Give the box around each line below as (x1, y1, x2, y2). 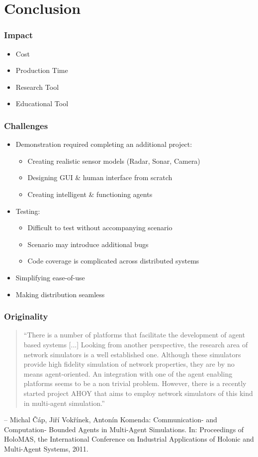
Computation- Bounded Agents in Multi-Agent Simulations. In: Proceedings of (4, 424, 244, 434)
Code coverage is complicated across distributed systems (27, 256, 199, 266)
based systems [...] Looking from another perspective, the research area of (23, 339, 248, 349)
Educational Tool (15, 98, 69, 109)
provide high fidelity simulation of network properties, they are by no (23, 359, 235, 369)
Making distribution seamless (15, 289, 105, 299)
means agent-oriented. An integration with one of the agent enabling (23, 368, 233, 379)
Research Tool (15, 81, 59, 92)
